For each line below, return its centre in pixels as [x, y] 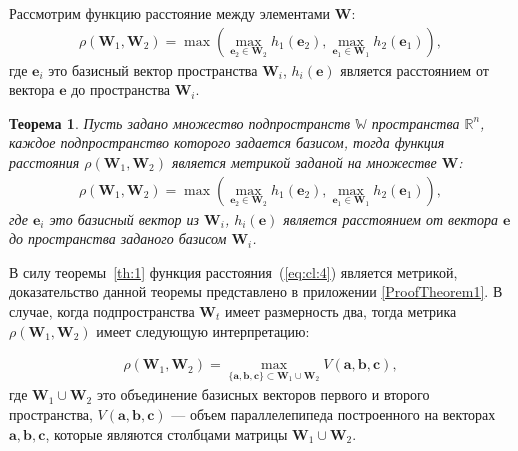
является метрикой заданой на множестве [304, 162]
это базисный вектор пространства [153, 69]
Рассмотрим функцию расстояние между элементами [170, 13]
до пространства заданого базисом [118, 238]
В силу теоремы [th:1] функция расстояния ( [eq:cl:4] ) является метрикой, [233, 271]
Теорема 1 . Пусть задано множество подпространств [180, 122]
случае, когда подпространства [102, 311]
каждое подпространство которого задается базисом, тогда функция [227, 142]
